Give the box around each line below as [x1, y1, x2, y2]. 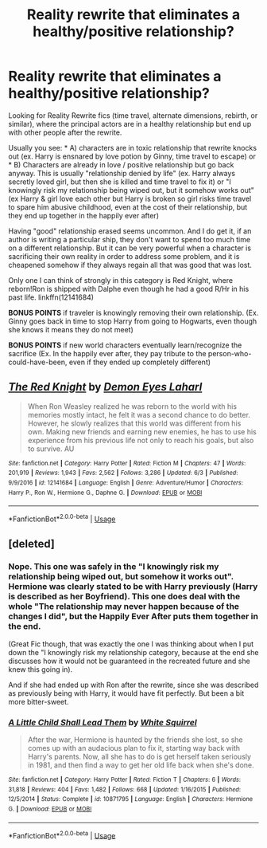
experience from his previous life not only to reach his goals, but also [27, 435, 254, 445]
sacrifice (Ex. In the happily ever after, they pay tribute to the [8, 348, 207, 358]
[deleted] [8, 537, 56, 551]
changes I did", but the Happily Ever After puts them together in [8, 611, 258, 622]
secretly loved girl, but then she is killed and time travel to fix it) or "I [8, 177, 232, 186]
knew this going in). [8, 664, 73, 674]
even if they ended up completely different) [68, 357, 211, 367]
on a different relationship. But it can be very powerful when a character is [8, 243, 252, 253]
